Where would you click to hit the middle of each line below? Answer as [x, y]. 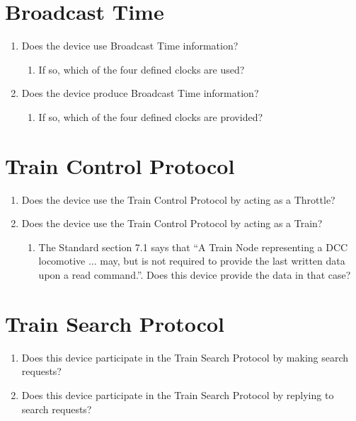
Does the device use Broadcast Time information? [130, 46]
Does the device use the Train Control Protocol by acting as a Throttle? [178, 199]
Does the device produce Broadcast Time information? [140, 93]
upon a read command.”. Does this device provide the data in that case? [195, 275]
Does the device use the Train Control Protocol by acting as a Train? [172, 223]
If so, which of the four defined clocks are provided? [151, 116]
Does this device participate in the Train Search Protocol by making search [185, 357]
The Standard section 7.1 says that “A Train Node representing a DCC [193, 247]
